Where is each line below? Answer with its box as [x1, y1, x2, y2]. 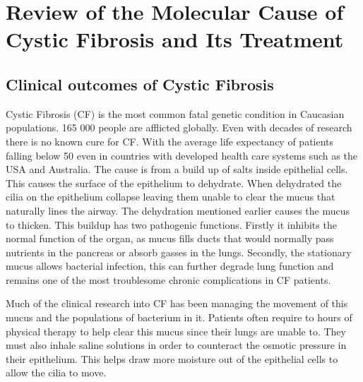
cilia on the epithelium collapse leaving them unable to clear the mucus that [6, 189, 335, 204]
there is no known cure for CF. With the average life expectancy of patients [6, 133, 334, 148]
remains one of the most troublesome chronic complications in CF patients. [6, 272, 331, 287]
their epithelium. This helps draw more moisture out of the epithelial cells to [6, 351, 338, 366]
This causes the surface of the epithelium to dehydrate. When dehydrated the [6, 175, 342, 190]
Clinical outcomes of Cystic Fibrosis [6, 73, 274, 95]
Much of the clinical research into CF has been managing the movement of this [6, 296, 348, 311]
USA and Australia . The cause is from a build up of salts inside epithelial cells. [6, 162, 348, 177]
